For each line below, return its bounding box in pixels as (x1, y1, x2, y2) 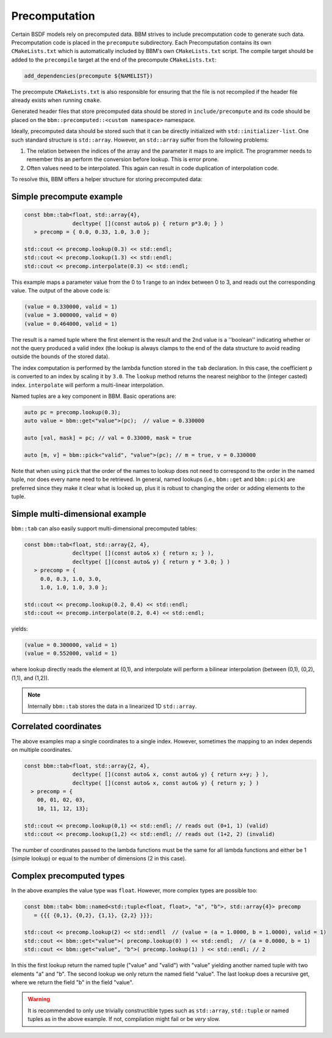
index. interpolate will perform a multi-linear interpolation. (11, 381, 165, 389)
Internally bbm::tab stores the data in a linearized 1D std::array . (27, 702, 197, 710)
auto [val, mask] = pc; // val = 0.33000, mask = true (24, 434, 192, 442)
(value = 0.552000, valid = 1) (24, 650, 118, 657)
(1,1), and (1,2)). (11, 674, 49, 682)
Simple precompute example (11, 192, 123, 202)
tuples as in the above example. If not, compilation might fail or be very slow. (27, 1015, 220, 1023)
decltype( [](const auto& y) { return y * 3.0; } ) (72, 558, 231, 565)
